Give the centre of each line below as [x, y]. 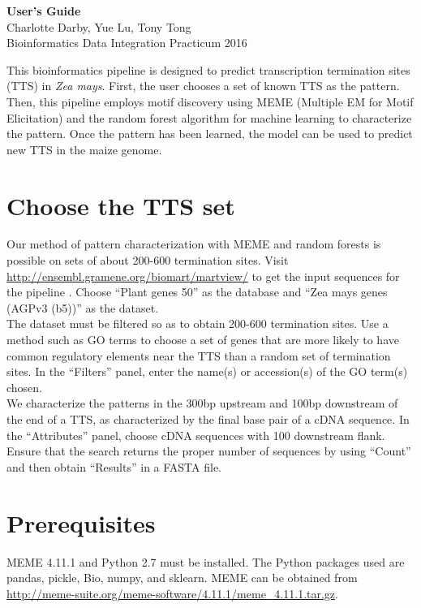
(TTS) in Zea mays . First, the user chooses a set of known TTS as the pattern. [203, 86]
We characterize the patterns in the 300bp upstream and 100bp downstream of [202, 403]
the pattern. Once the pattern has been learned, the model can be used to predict [210, 134]
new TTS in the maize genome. [84, 149]
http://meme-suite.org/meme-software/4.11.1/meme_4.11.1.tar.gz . [172, 593]
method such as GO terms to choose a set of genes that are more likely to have [203, 340]
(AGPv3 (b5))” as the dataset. [83, 307]
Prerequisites [81, 522]
